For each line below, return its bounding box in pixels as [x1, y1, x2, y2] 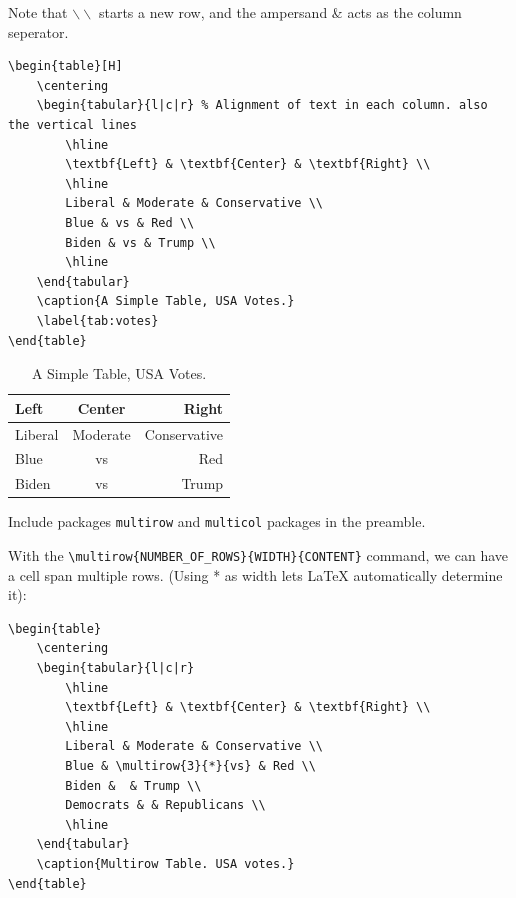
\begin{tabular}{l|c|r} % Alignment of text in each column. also [36, 98, 488, 113]
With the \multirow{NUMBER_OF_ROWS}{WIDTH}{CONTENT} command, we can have [8, 544, 508, 565]
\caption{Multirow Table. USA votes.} [36, 856, 295, 871]
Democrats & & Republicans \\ [65, 798, 266, 813]
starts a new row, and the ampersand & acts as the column [98, 2, 462, 22]
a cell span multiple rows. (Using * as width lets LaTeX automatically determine [8, 564, 503, 585]
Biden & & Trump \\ [65, 778, 202, 793]
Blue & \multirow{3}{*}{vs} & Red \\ [65, 758, 316, 773]
